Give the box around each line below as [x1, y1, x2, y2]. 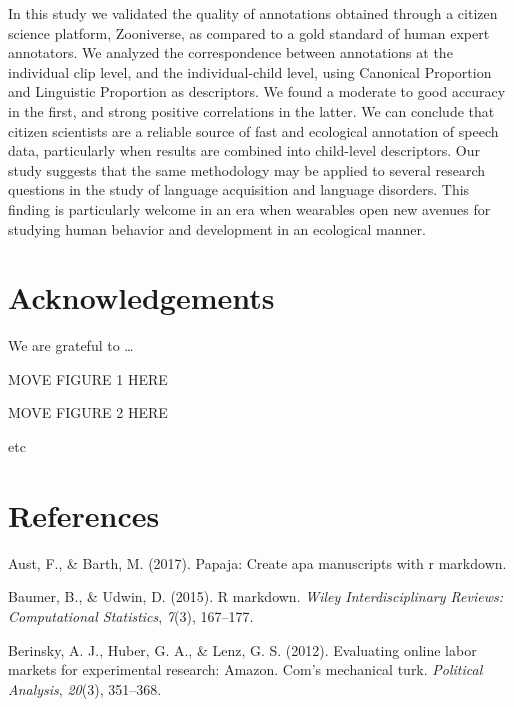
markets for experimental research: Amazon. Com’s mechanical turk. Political [8, 659, 483, 680]
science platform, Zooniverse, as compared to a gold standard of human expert [8, 22, 490, 43]
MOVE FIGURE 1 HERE [8, 368, 168, 389]
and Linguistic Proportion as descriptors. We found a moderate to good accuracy [8, 81, 506, 102]
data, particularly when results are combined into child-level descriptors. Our [8, 140, 480, 161]
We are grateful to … [8, 335, 134, 356]
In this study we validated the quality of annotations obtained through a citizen [8, 3, 498, 23]
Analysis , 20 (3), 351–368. [8, 678, 162, 699]
